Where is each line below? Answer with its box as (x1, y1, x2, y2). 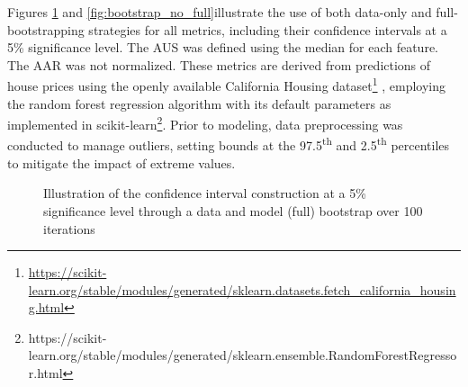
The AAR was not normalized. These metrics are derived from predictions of (7, 55, 431, 74)
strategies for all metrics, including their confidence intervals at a (88, 20, 447, 39)
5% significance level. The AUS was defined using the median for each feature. (7, 38, 438, 57)
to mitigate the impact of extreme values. (7, 153, 236, 172)
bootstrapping (7, 20, 85, 39)
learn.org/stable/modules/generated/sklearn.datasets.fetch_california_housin (28, 280, 456, 299)
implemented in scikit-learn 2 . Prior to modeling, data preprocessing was (7, 112, 403, 133)
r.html (28, 364, 63, 382)
